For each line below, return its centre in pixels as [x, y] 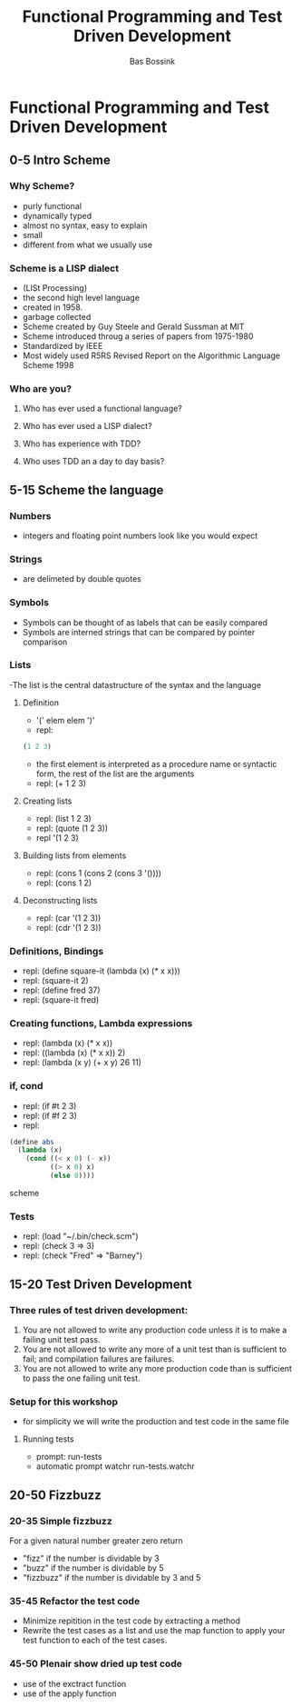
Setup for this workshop [64, 1402]
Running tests [48, 1439]
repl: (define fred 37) [62, 990]
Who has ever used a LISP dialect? [87, 426]
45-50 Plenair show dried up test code [96, 1663]
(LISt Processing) [55, 287]
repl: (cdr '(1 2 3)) [68, 927]
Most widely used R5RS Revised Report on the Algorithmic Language [151, 355]
